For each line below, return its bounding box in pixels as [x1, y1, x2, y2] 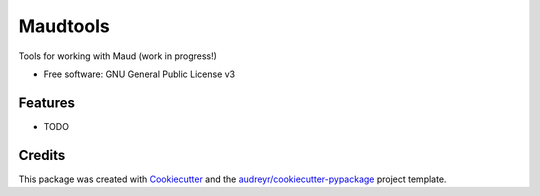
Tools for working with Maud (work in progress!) [18, 50, 217, 62]
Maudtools [18, 15, 110, 37]
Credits [18, 146, 66, 164]
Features [18, 94, 75, 111]
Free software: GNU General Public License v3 [43, 68, 236, 80]
